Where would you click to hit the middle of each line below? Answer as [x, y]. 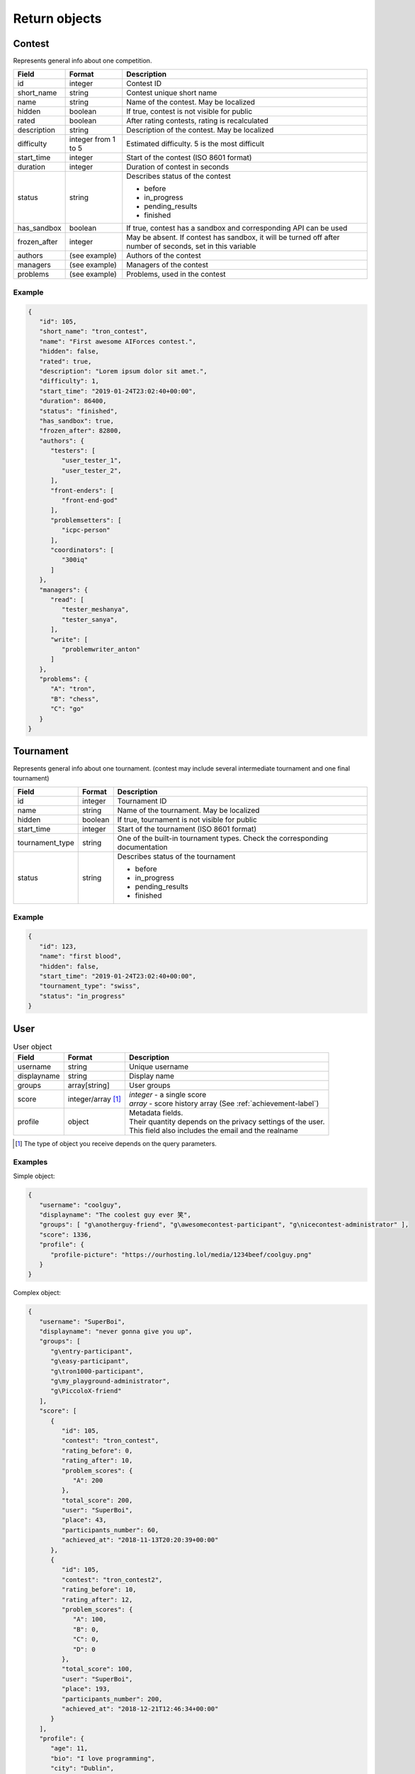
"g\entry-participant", [92, 1351]
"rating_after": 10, [97, 1461]
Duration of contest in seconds [178, 167]
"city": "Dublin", [83, 1768]
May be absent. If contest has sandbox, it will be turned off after [233, 238]
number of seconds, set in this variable [191, 246]
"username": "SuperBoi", [82, 1321]
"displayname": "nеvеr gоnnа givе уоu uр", [116, 1332]
